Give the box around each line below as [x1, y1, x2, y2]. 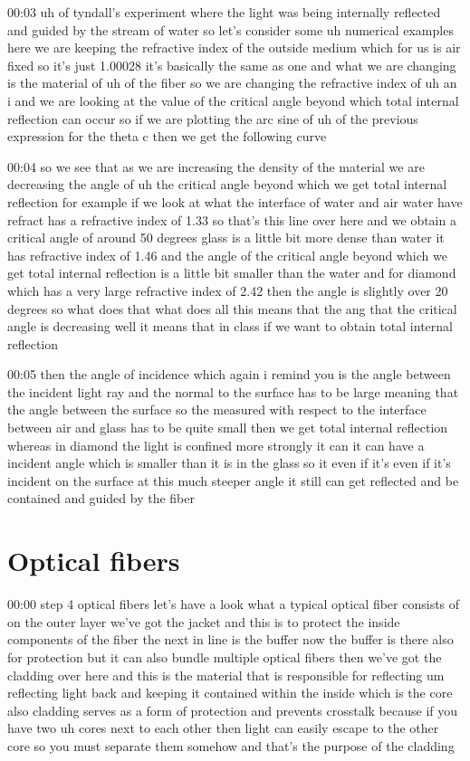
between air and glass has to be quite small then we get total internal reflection [7, 418, 448, 437]
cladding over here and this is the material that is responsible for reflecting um [7, 665, 445, 684]
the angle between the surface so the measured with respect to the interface [7, 400, 427, 419]
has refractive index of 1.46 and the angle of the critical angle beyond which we [7, 245, 447, 264]
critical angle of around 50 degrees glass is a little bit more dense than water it [7, 228, 445, 247]
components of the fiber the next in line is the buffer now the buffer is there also [7, 630, 454, 649]
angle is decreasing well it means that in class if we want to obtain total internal [7, 317, 453, 336]
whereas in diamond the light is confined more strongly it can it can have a [7, 435, 425, 454]
